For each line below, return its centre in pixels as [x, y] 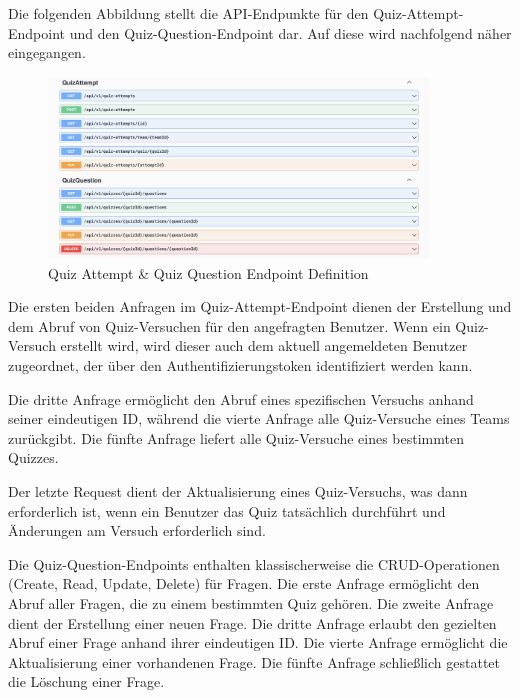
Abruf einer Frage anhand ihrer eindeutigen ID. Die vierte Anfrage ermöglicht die [258, 642]
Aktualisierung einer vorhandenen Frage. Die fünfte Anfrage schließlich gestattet [254, 661]
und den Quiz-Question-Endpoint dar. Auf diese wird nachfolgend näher [290, 32]
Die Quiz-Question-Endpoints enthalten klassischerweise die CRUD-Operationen [254, 563]
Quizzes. [33, 457]
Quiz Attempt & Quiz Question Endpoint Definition [208, 272]
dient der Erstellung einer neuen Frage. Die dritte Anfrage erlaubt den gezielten [252, 622]
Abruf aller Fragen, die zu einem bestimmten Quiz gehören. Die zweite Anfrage [251, 602]
